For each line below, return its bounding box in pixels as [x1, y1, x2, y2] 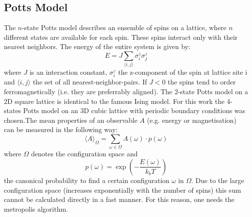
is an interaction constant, [29, 67, 107, 77]
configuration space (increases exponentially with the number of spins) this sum [4, 184, 241, 195]
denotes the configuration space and [31, 149, 138, 159]
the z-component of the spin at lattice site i [118, 67, 247, 77]
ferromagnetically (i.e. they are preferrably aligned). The [4, 86, 172, 97]
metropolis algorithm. [4, 203, 68, 214]
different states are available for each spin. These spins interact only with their [4, 32, 238, 42]
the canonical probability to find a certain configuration [4, 175, 169, 185]
